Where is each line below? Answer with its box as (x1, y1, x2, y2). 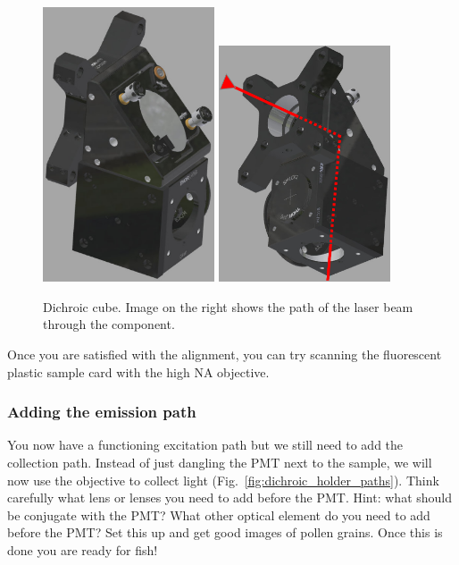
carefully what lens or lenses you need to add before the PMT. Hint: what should (7, 488, 453, 507)
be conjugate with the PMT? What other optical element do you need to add (7, 505, 430, 524)
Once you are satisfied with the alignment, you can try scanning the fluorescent (7, 344, 442, 363)
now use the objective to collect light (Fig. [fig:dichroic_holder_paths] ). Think (7, 470, 439, 489)
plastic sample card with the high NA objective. (7, 362, 270, 381)
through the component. (43, 315, 175, 333)
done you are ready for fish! (7, 540, 158, 559)
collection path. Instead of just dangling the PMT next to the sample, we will (7, 452, 432, 471)
